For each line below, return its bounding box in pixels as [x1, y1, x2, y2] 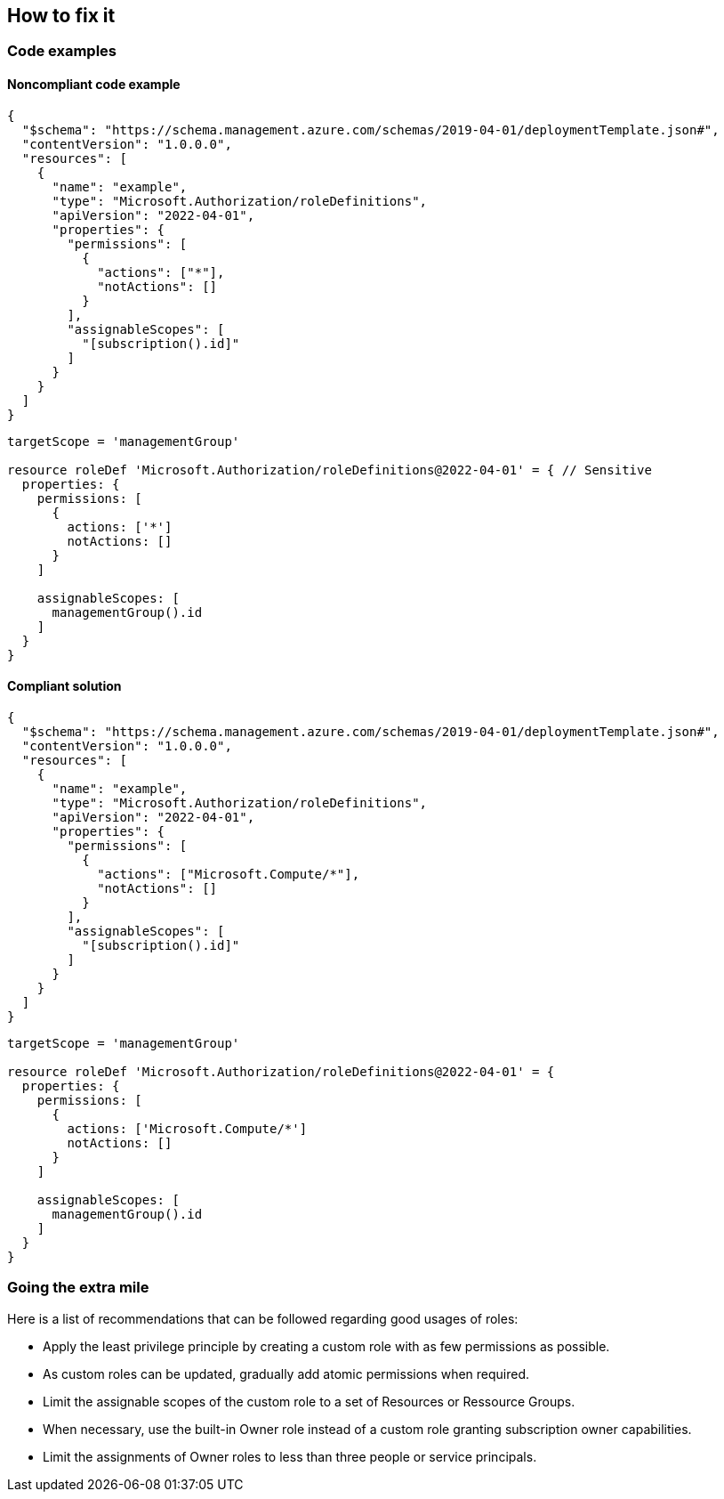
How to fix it [7, 4, 116, 27]
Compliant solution [7, 678, 122, 694]
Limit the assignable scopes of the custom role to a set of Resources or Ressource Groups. [43, 1393, 575, 1409]
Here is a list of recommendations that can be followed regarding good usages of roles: [7, 1310, 519, 1326]
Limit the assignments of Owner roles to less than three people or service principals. [43, 1448, 537, 1464]
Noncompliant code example [7, 77, 181, 93]
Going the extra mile [7, 1278, 149, 1297]
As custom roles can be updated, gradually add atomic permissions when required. [43, 1365, 530, 1382]
